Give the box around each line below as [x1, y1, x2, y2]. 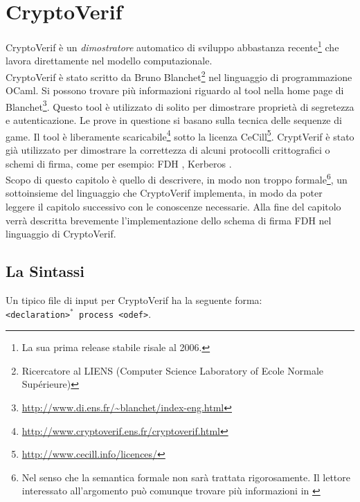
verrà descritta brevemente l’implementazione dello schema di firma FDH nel [6, 213, 332, 227]
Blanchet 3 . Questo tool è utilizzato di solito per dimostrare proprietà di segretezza [6, 97, 354, 114]
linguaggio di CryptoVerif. [6, 226, 116, 241]
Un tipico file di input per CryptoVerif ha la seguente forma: [6, 292, 262, 307]
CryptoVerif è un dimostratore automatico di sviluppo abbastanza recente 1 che [6, 38, 339, 54]
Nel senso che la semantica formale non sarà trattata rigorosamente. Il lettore [21, 469, 351, 484]
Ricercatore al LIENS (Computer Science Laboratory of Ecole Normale [21, 363, 323, 377]
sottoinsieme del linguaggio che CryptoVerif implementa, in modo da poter [6, 186, 323, 200]
